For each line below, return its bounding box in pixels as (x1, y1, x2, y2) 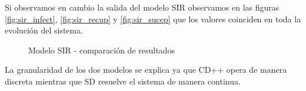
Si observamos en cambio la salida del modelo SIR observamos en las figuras (5, 1, 280, 13)
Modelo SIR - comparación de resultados (28, 43, 175, 56)
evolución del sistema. (5, 24, 84, 36)
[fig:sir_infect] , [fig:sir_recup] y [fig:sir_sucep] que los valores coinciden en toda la (5, 12, 301, 25)
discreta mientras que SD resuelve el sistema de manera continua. (5, 75, 241, 87)
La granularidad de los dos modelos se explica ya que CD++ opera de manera (5, 63, 287, 76)
